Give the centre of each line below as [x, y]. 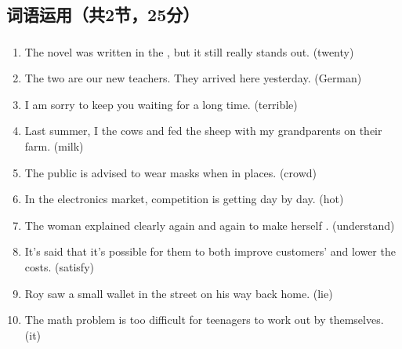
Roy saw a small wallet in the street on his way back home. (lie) [179, 293]
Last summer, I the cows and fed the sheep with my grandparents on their [203, 131]
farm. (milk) [54, 146]
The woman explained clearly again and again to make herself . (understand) [210, 225]
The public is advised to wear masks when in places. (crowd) [170, 172]
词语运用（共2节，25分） [103, 15]
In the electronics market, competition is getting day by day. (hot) [184, 199]
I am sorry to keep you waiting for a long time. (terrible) [161, 104]
